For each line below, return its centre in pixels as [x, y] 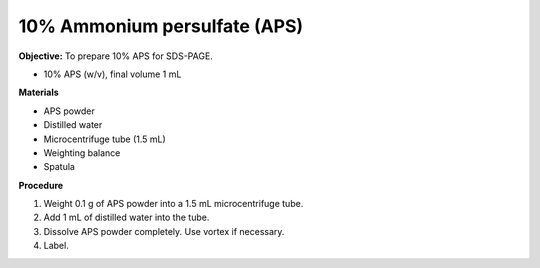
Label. [56, 246]
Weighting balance [82, 152]
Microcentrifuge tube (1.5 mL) [105, 139]
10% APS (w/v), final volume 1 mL [112, 74]
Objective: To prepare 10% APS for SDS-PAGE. [116, 56]
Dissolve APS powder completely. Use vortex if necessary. [164, 231]
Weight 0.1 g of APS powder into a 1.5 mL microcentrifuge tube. [173, 204]
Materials [38, 92]
